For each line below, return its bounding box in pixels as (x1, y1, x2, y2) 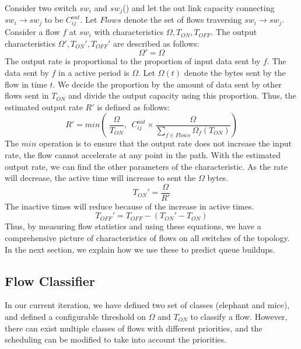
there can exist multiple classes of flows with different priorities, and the (5, 322, 262, 334)
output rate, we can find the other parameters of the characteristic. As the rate (5, 160, 288, 172)
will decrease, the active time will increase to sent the (5, 172, 196, 184)
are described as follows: (113, 37, 199, 49)
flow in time (5, 78, 47, 90)
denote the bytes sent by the (184, 66, 286, 78)
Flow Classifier (5, 271, 95, 289)
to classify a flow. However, (190, 310, 288, 322)
